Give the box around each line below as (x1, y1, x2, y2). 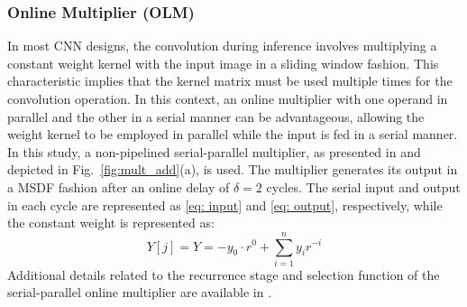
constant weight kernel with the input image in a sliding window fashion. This (7, 53, 439, 72)
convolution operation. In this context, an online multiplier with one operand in (7, 89, 448, 107)
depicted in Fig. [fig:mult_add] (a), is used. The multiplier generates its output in (7, 160, 458, 179)
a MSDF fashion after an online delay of (7, 177, 230, 196)
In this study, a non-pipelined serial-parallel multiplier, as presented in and (7, 142, 421, 161)
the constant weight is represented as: (7, 213, 215, 232)
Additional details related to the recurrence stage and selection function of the (7, 265, 440, 284)
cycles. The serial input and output (266, 177, 461, 196)
